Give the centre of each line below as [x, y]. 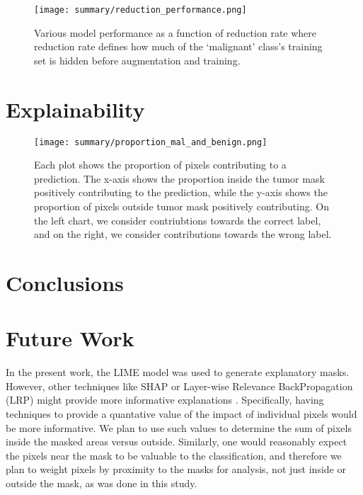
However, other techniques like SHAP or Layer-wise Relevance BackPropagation [179, 386]
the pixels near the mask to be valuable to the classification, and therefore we [174, 455]
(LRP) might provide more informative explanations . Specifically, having [165, 400]
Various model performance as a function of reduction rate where [175, 32]
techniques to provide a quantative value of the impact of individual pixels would [181, 414]
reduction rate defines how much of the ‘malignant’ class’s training [178, 46]
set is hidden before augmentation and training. [137, 60]
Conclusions [65, 282]
